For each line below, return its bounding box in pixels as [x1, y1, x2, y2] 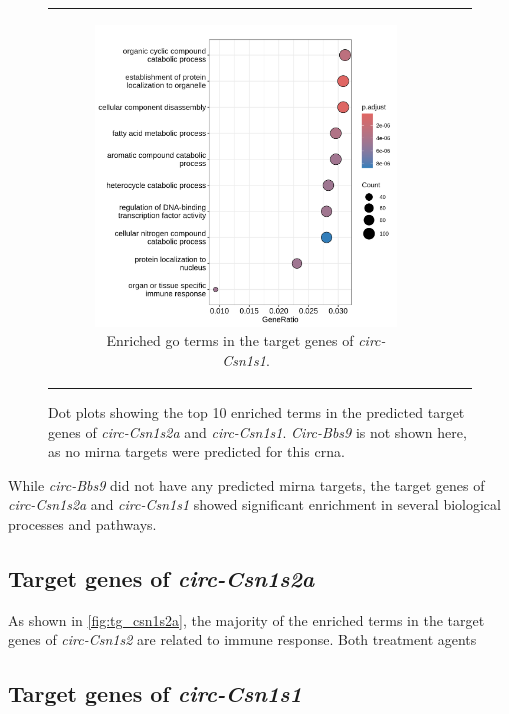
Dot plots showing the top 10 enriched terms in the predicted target [48, 402, 465, 423]
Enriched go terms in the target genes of [106, 330, 354, 351]
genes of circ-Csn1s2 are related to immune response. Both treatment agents [8, 629, 477, 650]
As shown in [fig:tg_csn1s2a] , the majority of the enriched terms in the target [8, 609, 485, 630]
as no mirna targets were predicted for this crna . [48, 441, 345, 462]
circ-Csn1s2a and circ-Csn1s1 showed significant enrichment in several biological [8, 494, 501, 515]
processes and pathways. [8, 514, 157, 534]
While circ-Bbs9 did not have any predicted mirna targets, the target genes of [8, 474, 485, 495]
